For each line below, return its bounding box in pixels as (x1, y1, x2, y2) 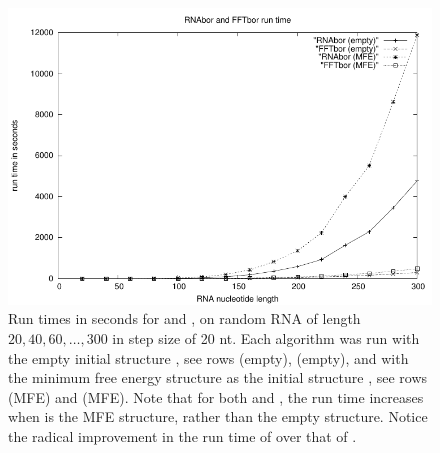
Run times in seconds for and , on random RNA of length (8, 308, 361, 329)
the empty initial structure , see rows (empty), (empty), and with (8, 347, 409, 368)
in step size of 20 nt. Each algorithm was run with (112, 327, 420, 348)
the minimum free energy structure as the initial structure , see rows (8, 367, 428, 388)
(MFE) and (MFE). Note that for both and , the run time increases (8, 386, 424, 407)
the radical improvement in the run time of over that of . (8, 425, 357, 446)
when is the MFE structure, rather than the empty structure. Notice (8, 406, 428, 427)
